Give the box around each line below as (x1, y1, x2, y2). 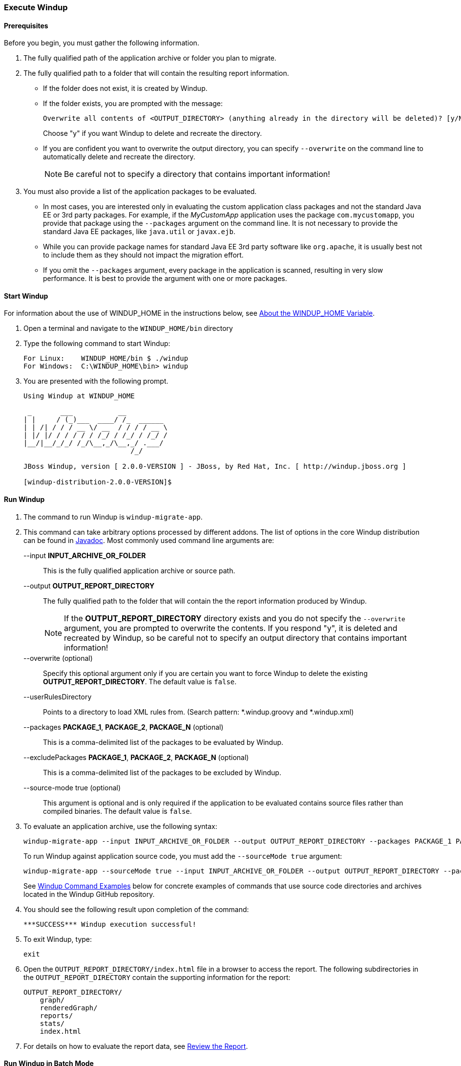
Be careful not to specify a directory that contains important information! (64, 169, 330, 179)
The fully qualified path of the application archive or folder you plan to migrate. (23, 54, 276, 63)
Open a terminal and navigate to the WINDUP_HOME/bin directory (23, 324, 233, 333)
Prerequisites (4, 21, 48, 30)
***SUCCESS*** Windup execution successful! (23, 920, 197, 928)
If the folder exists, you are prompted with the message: (43, 99, 223, 108)
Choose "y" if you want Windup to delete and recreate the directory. (43, 129, 262, 138)
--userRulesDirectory (23, 692, 92, 701)
